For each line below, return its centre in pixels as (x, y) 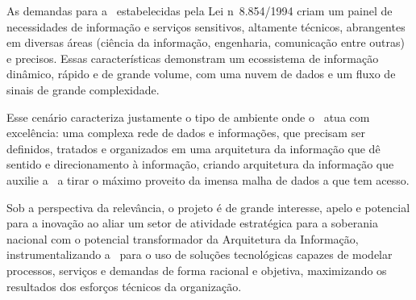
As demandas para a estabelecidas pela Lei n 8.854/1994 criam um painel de (200, 10)
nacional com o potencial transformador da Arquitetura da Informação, (183, 238)
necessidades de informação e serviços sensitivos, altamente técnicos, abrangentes (206, 26)
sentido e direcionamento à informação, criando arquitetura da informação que (200, 164)
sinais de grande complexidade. (83, 89)
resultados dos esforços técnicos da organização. (124, 286)
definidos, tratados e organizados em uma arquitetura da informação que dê (193, 148)
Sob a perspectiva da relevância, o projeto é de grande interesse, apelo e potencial (208, 207)
